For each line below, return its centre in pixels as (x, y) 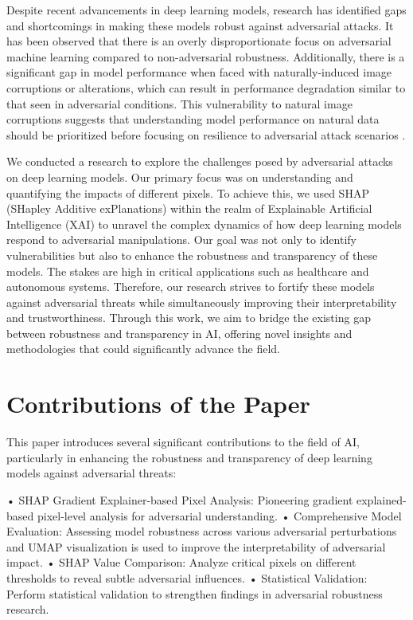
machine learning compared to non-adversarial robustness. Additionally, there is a (206, 56)
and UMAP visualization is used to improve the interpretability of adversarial (196, 546)
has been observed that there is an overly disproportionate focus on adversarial (199, 41)
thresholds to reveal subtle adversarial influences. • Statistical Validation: (187, 577)
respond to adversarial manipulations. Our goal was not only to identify (181, 239)
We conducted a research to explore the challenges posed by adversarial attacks (200, 161)
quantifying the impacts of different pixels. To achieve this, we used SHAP (188, 192)
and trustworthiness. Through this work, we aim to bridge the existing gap (189, 318)
